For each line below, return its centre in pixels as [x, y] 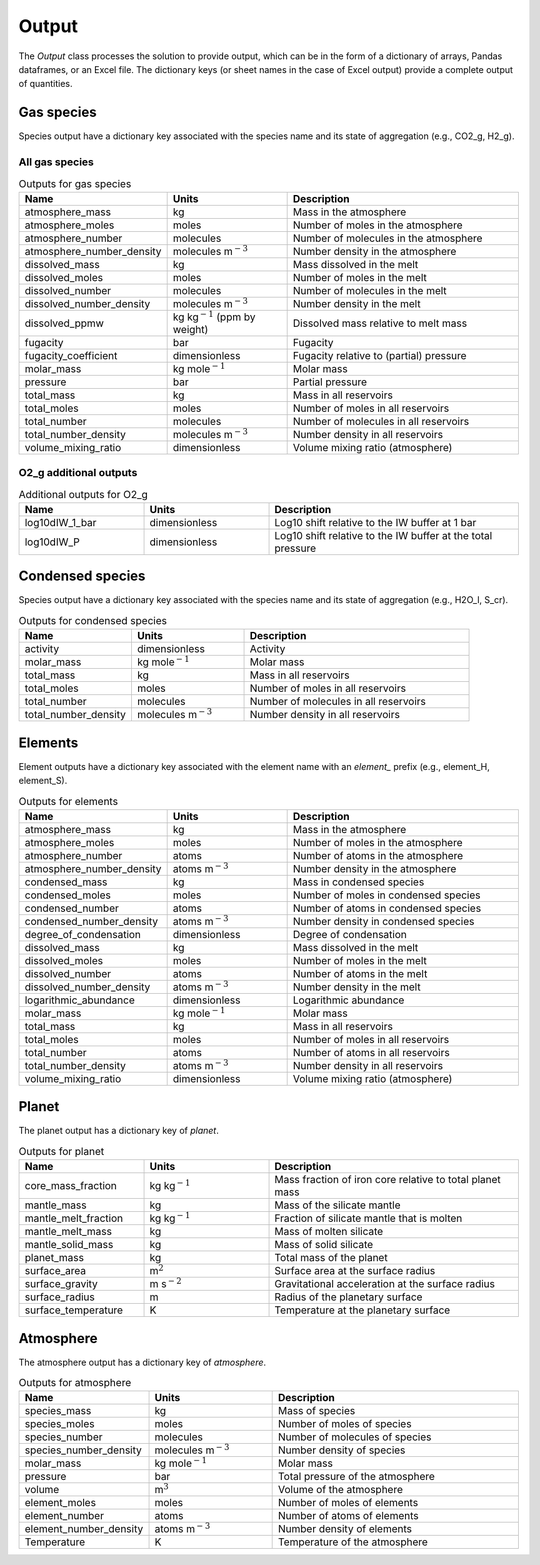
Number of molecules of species [355, 1437]
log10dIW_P [52, 542]
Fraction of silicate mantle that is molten [368, 1218]
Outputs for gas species [75, 183]
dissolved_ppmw [64, 323]
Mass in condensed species [358, 882]
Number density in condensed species [383, 921]
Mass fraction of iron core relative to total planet [388, 1180]
